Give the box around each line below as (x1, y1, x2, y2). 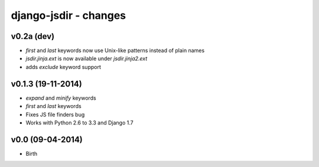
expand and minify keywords (25, 94, 97, 101)
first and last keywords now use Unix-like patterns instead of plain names (25, 47, 205, 54)
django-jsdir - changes (11, 9, 126, 22)
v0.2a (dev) (11, 31, 55, 41)
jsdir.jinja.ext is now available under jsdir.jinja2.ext (25, 55, 148, 62)
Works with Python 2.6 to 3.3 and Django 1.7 (25, 119, 134, 126)
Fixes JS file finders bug (25, 111, 85, 118)
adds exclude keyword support (25, 63, 102, 70)
